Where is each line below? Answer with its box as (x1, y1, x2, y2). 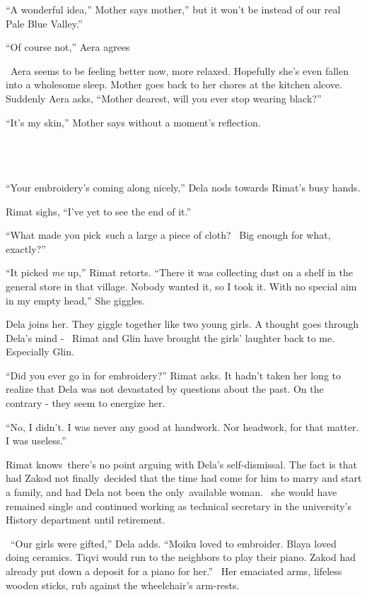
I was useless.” (6, 433, 66, 448)
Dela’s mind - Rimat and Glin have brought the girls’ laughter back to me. (6, 330, 335, 345)
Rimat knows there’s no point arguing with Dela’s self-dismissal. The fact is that (6, 456, 357, 471)
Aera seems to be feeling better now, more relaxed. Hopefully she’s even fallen (10, 63, 349, 78)
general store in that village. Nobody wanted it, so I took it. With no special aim (6, 278, 357, 293)
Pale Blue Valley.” (6, 16, 83, 30)
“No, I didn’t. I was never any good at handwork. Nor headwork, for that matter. (6, 419, 359, 434)
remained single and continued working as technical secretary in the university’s (6, 498, 352, 513)
